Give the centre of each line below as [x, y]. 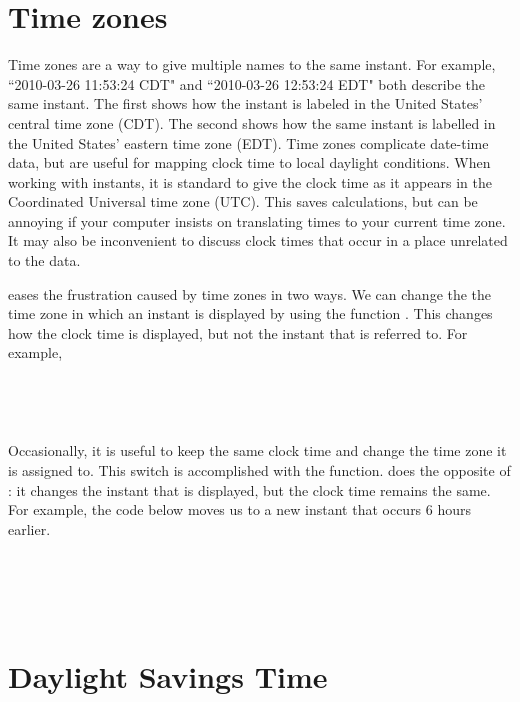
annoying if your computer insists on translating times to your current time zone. [257, 220]
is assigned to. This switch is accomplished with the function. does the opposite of [259, 470]
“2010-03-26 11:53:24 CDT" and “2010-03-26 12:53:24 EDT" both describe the [247, 83]
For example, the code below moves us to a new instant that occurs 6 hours [240, 509]
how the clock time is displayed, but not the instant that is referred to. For [238, 332]
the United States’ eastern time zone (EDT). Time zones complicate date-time [248, 142]
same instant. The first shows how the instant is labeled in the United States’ [245, 103]
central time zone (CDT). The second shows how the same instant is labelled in [252, 122]
